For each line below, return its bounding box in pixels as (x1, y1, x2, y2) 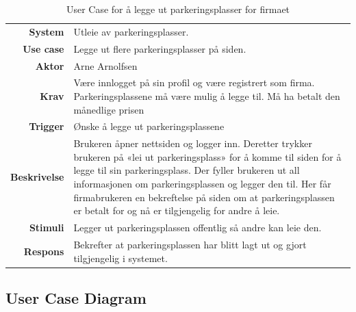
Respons (23, 244, 64, 258)
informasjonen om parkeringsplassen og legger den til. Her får (73, 177, 331, 191)
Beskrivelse (10, 170, 64, 184)
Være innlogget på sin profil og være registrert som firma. (73, 75, 315, 90)
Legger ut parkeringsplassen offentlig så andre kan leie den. (73, 220, 322, 235)
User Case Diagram (5, 287, 147, 308)
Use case (23, 41, 64, 55)
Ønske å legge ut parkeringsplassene (73, 119, 225, 133)
